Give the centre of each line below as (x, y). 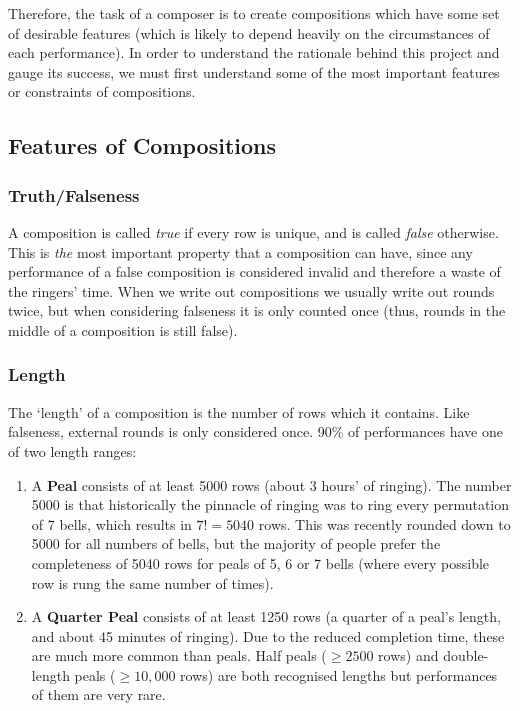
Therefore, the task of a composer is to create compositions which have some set (254, 13)
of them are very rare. (98, 694)
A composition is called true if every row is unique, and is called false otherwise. (253, 231)
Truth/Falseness (74, 194)
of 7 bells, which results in (111, 523)
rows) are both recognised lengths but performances (339, 674)
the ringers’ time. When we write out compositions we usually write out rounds (251, 290)
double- (466, 655)
